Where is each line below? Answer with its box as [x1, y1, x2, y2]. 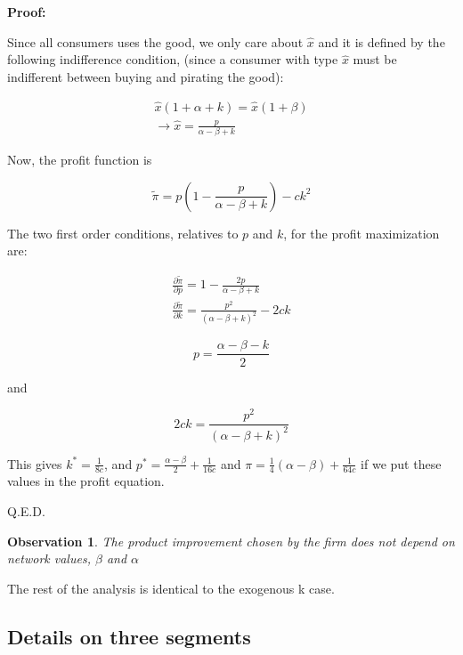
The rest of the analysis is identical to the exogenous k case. [7, 578, 335, 597]
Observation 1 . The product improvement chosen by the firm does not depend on [7, 531, 455, 550]
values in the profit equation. [7, 472, 165, 490]
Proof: [7, 3, 46, 20]
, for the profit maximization [283, 223, 440, 242]
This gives [7, 454, 62, 473]
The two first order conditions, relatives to [7, 223, 239, 242]
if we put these [361, 454, 442, 473]
